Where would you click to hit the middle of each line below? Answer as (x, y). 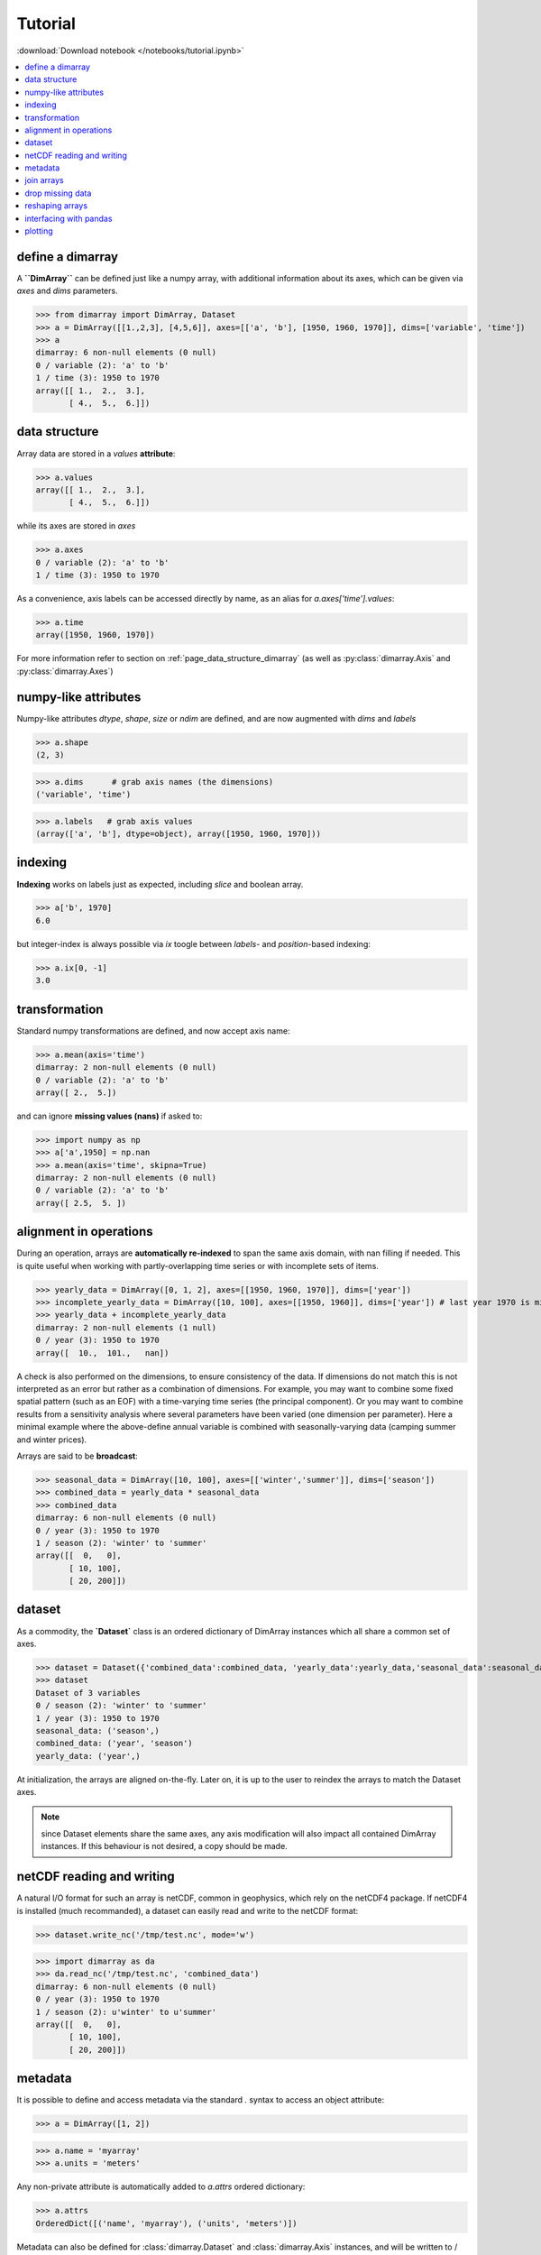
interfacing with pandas (69, 218)
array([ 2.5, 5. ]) (81, 1203)
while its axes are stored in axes (76, 526)
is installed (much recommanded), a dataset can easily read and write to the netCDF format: (188, 1910)
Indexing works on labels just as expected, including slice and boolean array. (160, 884)
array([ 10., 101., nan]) (102, 1353)
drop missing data (58, 193)
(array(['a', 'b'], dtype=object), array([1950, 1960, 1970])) (179, 834)
